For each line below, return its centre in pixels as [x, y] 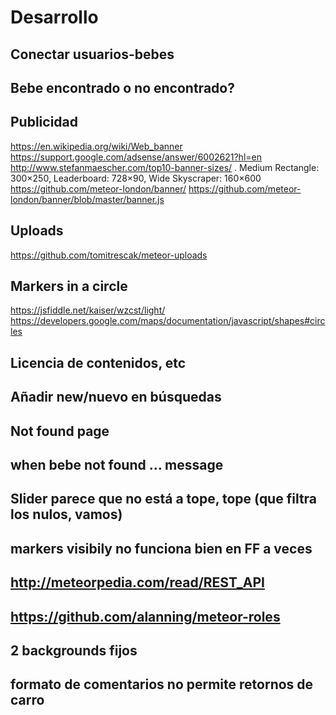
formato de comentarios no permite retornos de [162, 684]
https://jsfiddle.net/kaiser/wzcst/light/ [88, 310]
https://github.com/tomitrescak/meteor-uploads [109, 255]
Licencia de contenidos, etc [98, 362]
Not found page [60, 431]
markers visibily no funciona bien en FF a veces [161, 548]
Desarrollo [54, 17]
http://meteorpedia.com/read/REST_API [137, 582]
